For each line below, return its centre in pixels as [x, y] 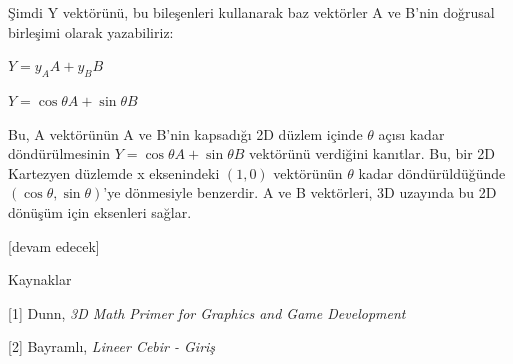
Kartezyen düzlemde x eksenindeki [114, 172]
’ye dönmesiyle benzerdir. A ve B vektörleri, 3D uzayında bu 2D [300, 192]
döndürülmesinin [59, 153]
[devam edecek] [54, 245]
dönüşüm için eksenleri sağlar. [100, 211]
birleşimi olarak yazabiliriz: [91, 31]
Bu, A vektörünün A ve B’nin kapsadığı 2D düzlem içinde [185, 133]
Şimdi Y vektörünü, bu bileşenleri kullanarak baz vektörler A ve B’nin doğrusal [251, 12]
